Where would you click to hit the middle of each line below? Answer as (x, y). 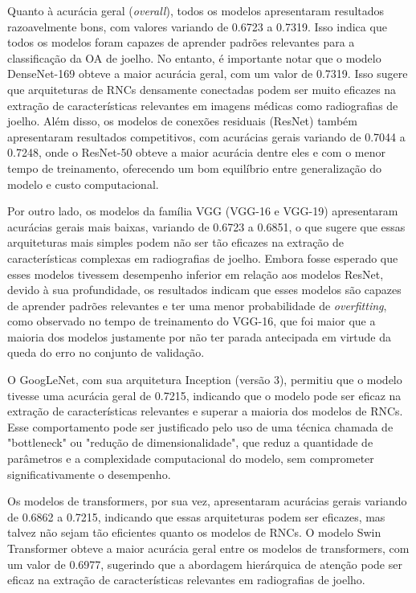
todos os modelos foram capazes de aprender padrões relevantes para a (181, 42)
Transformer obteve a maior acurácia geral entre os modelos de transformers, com (208, 548)
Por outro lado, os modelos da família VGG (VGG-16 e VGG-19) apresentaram (203, 211)
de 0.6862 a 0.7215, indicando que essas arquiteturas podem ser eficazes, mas (196, 516)
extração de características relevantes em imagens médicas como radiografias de (203, 105)
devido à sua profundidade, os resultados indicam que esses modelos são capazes (204, 290)
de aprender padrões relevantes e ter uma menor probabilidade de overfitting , (197, 305)
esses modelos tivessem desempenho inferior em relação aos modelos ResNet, (196, 274)
